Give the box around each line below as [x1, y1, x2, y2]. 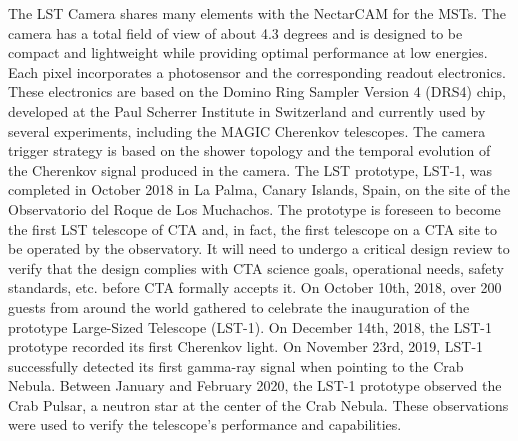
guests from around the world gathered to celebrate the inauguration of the [8, 296, 470, 317]
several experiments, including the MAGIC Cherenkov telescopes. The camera [8, 120, 486, 141]
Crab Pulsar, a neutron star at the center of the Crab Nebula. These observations [8, 394, 509, 415]
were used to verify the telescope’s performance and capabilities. [8, 414, 402, 435]
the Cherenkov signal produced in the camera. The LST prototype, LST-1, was [8, 159, 493, 180]
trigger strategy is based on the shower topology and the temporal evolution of [8, 140, 491, 161]
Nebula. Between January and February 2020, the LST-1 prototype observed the [8, 375, 502, 396]
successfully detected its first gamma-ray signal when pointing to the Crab [8, 355, 464, 376]
